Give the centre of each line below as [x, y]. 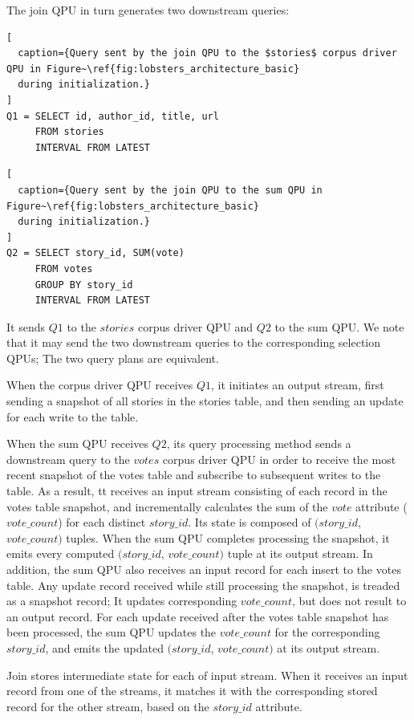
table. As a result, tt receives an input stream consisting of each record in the [197, 491]
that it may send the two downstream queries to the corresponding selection [194, 342]
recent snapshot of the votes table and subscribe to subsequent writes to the [194, 475]
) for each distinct [102, 522]
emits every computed [61, 553]
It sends [26, 326]
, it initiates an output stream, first [298, 385]
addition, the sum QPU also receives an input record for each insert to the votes [204, 569]
